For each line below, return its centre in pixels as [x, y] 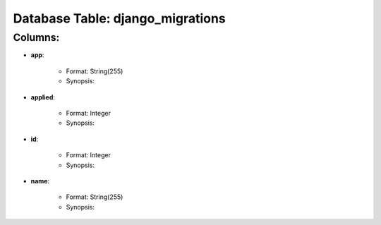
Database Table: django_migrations [119, 18]
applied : [43, 97]
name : [40, 181]
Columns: [36, 37]
